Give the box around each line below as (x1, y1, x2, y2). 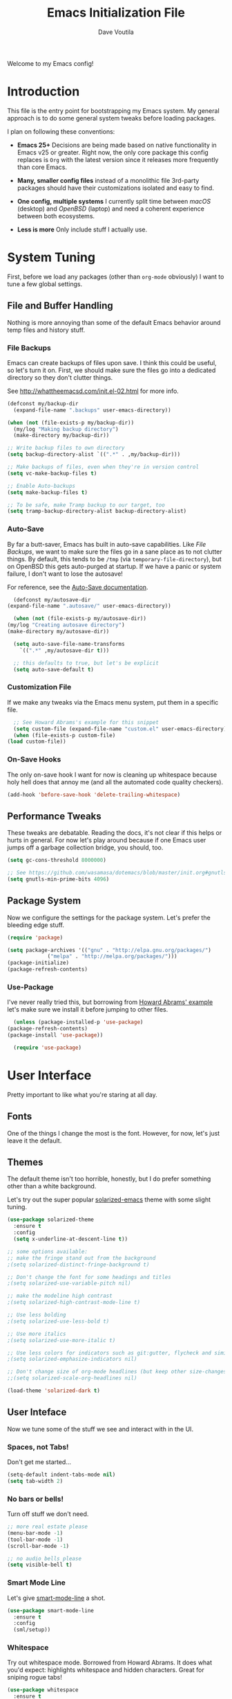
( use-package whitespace (7, 1687, 79, 1693)
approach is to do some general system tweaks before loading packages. (7, 114, 216, 122)
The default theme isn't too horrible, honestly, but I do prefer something (7, 1174, 211, 1183)
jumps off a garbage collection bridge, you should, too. (7, 843, 164, 852)
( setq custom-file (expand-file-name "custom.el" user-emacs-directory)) (13, 725, 230, 732)
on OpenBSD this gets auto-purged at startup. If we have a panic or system (7, 562, 222, 570)
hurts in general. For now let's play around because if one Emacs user (7, 836, 206, 845)
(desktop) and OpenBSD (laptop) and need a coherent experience (17, 204, 205, 213)
